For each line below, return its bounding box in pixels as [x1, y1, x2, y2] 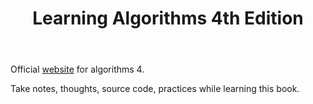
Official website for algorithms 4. [10, 63, 145, 76]
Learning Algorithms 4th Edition [32, 7, 304, 30]
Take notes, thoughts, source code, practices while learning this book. [10, 83, 300, 95]
